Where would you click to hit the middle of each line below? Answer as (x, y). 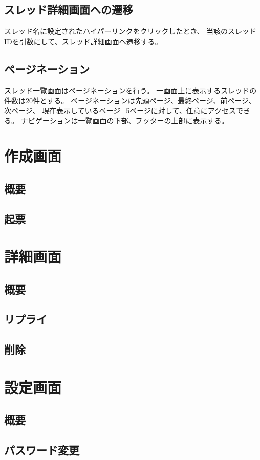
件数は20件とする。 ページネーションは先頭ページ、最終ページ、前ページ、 (130, 100)
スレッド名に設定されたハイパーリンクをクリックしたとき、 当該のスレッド (131, 31)
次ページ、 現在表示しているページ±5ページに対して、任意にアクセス (120, 110)
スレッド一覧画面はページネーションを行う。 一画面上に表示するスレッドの (131, 90)
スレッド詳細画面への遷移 (69, 9)
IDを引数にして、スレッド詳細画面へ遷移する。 (83, 41)
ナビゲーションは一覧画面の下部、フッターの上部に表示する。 (125, 120)
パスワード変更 (42, 450)
